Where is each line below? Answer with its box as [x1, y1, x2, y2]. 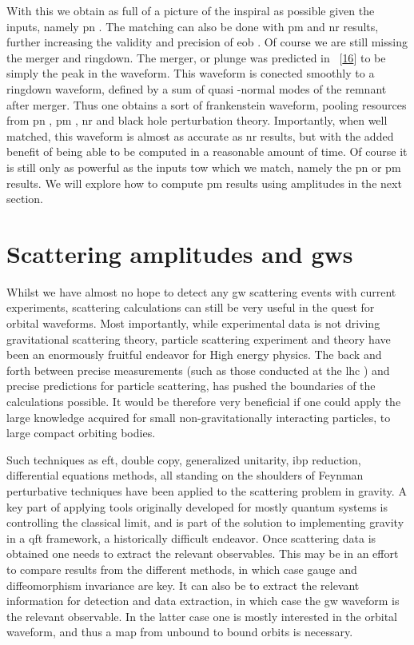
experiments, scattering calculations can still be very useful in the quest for [6, 299, 375, 316]
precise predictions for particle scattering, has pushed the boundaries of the [6, 377, 376, 394]
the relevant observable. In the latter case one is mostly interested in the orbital [6, 607, 397, 624]
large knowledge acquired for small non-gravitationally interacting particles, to [6, 408, 391, 425]
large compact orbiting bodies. [6, 424, 156, 441]
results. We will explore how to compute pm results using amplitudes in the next [6, 174, 402, 191]
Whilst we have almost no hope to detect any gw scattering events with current [6, 283, 396, 300]
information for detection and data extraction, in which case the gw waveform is [6, 592, 400, 609]
